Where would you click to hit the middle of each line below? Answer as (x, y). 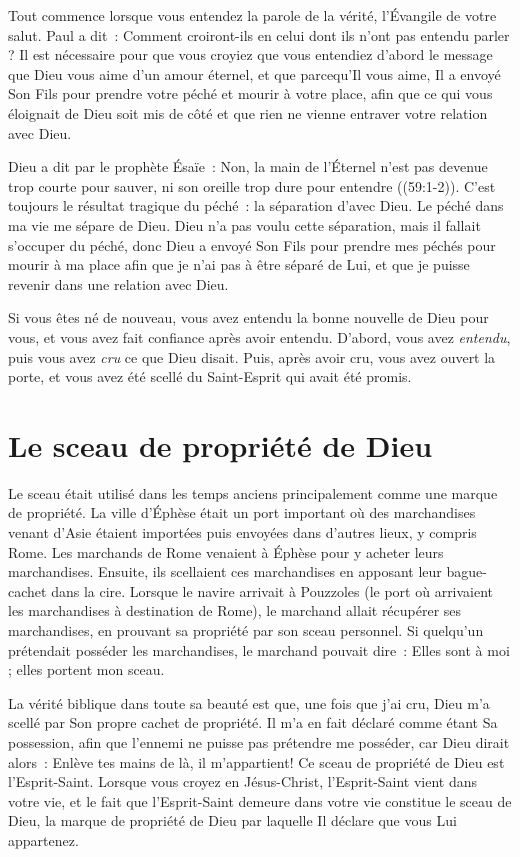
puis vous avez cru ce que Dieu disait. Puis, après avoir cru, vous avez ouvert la (252, 356)
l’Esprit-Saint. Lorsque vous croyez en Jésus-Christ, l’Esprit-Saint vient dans (243, 781)
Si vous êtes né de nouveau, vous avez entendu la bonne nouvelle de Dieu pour (248, 317)
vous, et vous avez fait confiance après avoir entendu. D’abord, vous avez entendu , (259, 336)
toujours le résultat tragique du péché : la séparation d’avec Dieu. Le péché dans (256, 205)
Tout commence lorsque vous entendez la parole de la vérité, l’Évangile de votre (252, 15)
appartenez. (43, 839)
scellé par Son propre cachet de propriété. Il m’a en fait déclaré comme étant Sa (253, 722)
